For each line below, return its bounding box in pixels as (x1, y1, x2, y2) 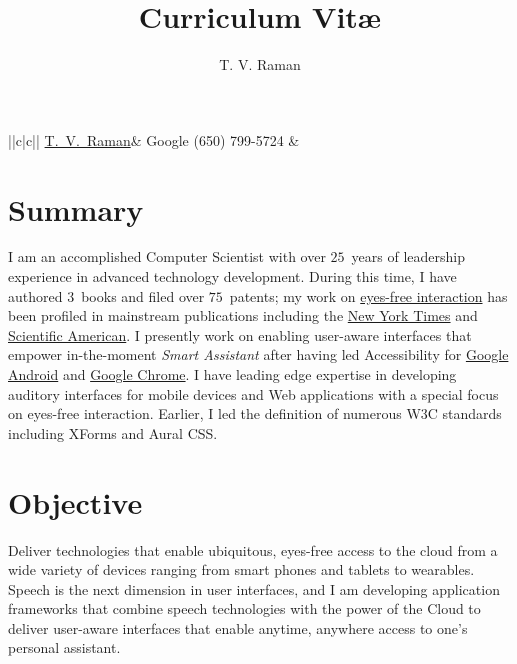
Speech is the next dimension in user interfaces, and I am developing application (8, 578, 500, 599)
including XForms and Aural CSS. (8, 422, 218, 443)
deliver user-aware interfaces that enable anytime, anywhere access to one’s (8, 617, 468, 638)
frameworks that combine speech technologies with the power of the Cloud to (8, 598, 481, 619)
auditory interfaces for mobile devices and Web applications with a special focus (8, 383, 499, 404)
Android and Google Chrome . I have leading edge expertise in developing (8, 364, 457, 384)
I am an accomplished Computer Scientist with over (8, 246, 326, 267)
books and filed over (81, 285, 205, 306)
